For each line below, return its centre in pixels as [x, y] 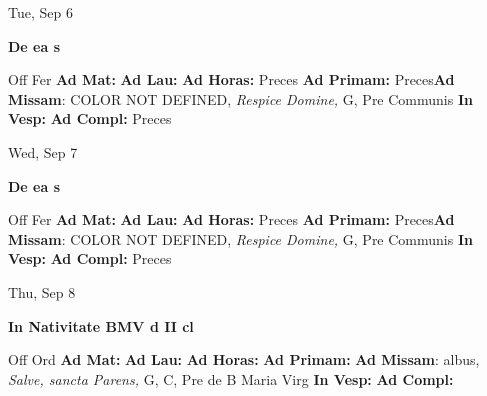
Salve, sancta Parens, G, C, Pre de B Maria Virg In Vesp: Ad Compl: [231, 378]
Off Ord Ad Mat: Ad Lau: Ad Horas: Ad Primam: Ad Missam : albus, [244, 359]
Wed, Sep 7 [43, 151]
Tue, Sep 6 [40, 12]
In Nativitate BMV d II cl [101, 325]
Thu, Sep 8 [42, 291]
